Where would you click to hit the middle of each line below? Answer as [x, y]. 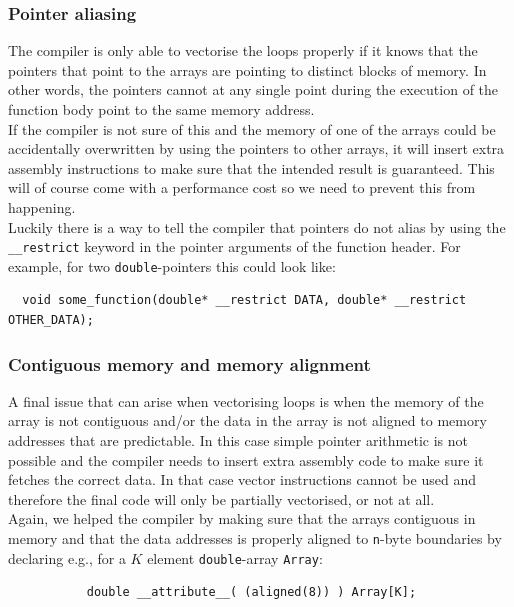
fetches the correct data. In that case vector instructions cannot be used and [242, 479]
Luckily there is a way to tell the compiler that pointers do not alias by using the [257, 226]
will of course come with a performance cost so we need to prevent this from [242, 187]
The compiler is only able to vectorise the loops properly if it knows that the [243, 50]
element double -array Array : [235, 557]
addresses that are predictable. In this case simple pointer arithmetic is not [238, 440]
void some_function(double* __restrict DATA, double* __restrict [244, 300]
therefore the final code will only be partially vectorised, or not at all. [221, 498]
